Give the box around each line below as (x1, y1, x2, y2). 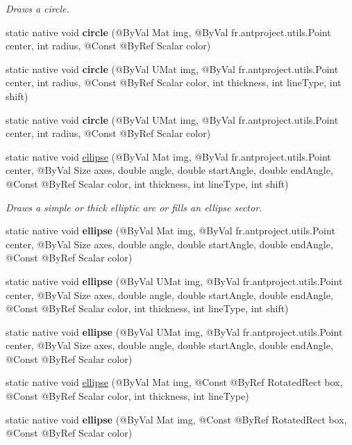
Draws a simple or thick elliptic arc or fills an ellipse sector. (6, 200, 262, 214)
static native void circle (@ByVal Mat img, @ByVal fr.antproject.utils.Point (6, 24, 331, 39)
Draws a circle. (6, 1, 69, 15)
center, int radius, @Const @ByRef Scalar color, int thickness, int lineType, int (6, 75, 342, 90)
